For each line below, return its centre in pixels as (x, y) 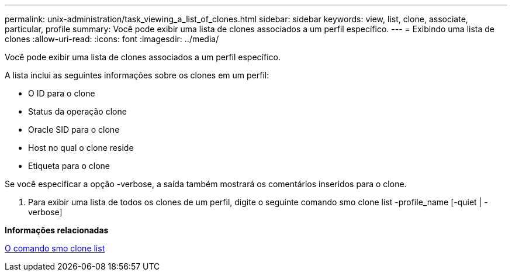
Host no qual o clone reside (81, 148)
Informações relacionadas (57, 230)
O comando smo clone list (55, 248)
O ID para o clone (62, 93)
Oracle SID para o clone (74, 130)
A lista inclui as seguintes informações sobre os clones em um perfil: (137, 75)
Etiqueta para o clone (69, 166)
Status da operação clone (77, 111)
